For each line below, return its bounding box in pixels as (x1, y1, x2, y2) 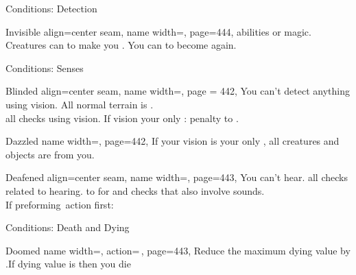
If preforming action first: (5, 197, 114, 211)
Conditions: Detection (5, 1, 97, 15)
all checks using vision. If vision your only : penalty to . (5, 110, 239, 125)
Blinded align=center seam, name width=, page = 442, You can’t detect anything (5, 84, 350, 98)
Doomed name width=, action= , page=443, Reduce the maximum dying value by (5, 243, 351, 257)
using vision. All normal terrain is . (5, 97, 154, 111)
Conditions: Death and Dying (5, 220, 130, 235)
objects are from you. (5, 147, 95, 161)
